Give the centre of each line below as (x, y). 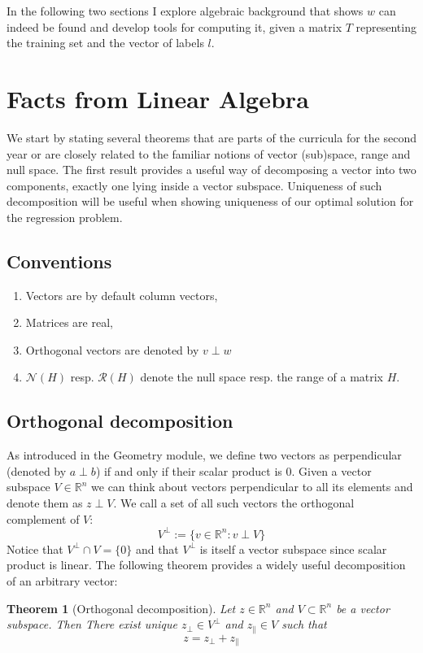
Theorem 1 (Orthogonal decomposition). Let (121, 608)
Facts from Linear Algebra (158, 98)
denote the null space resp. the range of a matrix (262, 377)
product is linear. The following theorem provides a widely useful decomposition (206, 565)
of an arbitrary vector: (62, 580)
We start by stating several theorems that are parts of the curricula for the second (211, 137)
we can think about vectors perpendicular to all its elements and (252, 487)
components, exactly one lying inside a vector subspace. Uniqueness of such (194, 185)
